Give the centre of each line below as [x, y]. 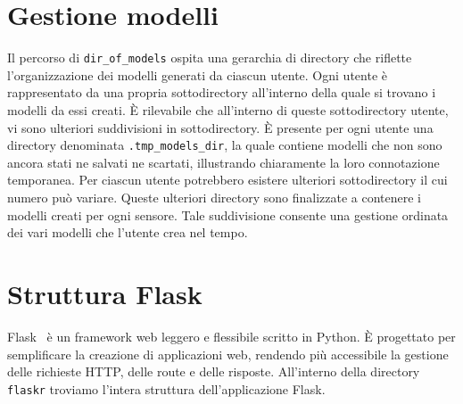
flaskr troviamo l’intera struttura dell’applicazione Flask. [166, 388]
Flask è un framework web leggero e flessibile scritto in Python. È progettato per [231, 336]
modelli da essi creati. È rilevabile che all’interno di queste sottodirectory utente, [228, 109]
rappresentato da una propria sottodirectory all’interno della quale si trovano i [222, 92]
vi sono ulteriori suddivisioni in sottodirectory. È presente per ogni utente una [220, 127]
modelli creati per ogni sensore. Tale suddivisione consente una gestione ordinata [228, 214]
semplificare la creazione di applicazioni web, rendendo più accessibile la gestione [228, 354]
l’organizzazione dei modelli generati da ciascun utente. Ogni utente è [197, 74]
